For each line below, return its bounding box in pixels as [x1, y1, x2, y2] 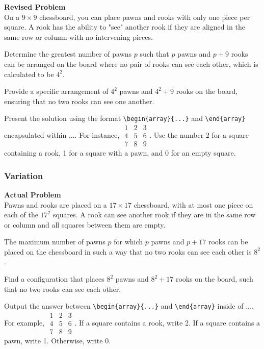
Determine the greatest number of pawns [4, 48, 132, 59]
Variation [4, 169, 43, 182]
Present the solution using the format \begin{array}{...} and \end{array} [4, 113, 246, 123]
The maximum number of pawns [4, 236, 105, 247]
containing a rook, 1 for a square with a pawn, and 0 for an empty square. [4, 147, 236, 158]
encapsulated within [4, 129, 67, 140]
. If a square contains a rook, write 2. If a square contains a [74, 317, 260, 328]
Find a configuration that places [4, 273, 104, 284]
